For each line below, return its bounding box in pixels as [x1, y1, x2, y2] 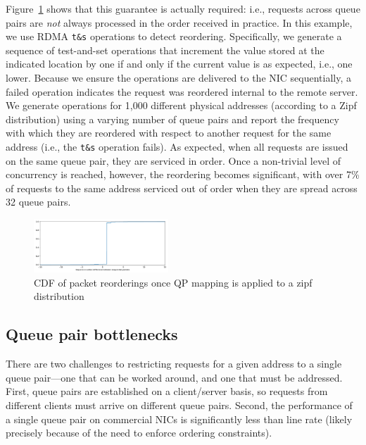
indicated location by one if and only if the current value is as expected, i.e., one [6, 56, 353, 71]
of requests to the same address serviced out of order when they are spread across [6, 180, 358, 195]
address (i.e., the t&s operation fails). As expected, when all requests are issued [6, 139, 348, 153]
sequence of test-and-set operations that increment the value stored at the [6, 42, 324, 57]
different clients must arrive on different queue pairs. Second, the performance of [6, 398, 353, 412]
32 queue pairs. [6, 194, 71, 209]
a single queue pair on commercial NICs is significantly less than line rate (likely [6, 411, 353, 426]
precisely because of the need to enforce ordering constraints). [6, 425, 272, 440]
